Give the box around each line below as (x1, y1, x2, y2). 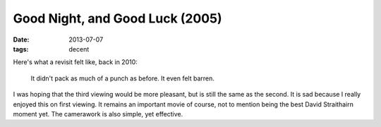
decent (68, 44, 90, 53)
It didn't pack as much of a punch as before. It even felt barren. (30, 74, 214, 83)
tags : (13, 44, 29, 53)
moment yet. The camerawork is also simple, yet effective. (13, 109, 183, 118)
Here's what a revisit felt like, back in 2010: (13, 58, 138, 66)
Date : (13, 35, 30, 44)
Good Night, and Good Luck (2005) (13, 11, 222, 26)
